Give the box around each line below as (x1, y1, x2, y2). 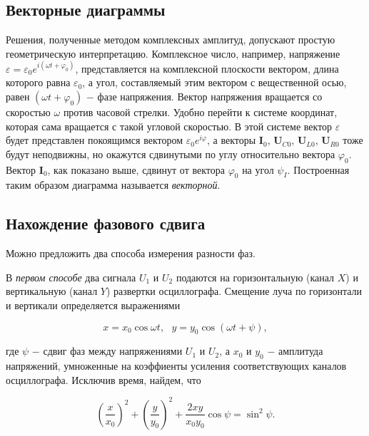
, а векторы (207, 133, 256, 147)
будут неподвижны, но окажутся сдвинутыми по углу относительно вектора (6, 146, 335, 161)
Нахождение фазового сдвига (6, 212, 206, 234)
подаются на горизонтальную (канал (176, 269, 335, 284)
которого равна (6, 75, 71, 90)
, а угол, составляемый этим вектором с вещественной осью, (82, 75, 347, 90)
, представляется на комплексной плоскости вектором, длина (75, 61, 339, 76)
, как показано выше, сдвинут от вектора (47, 162, 225, 177)
